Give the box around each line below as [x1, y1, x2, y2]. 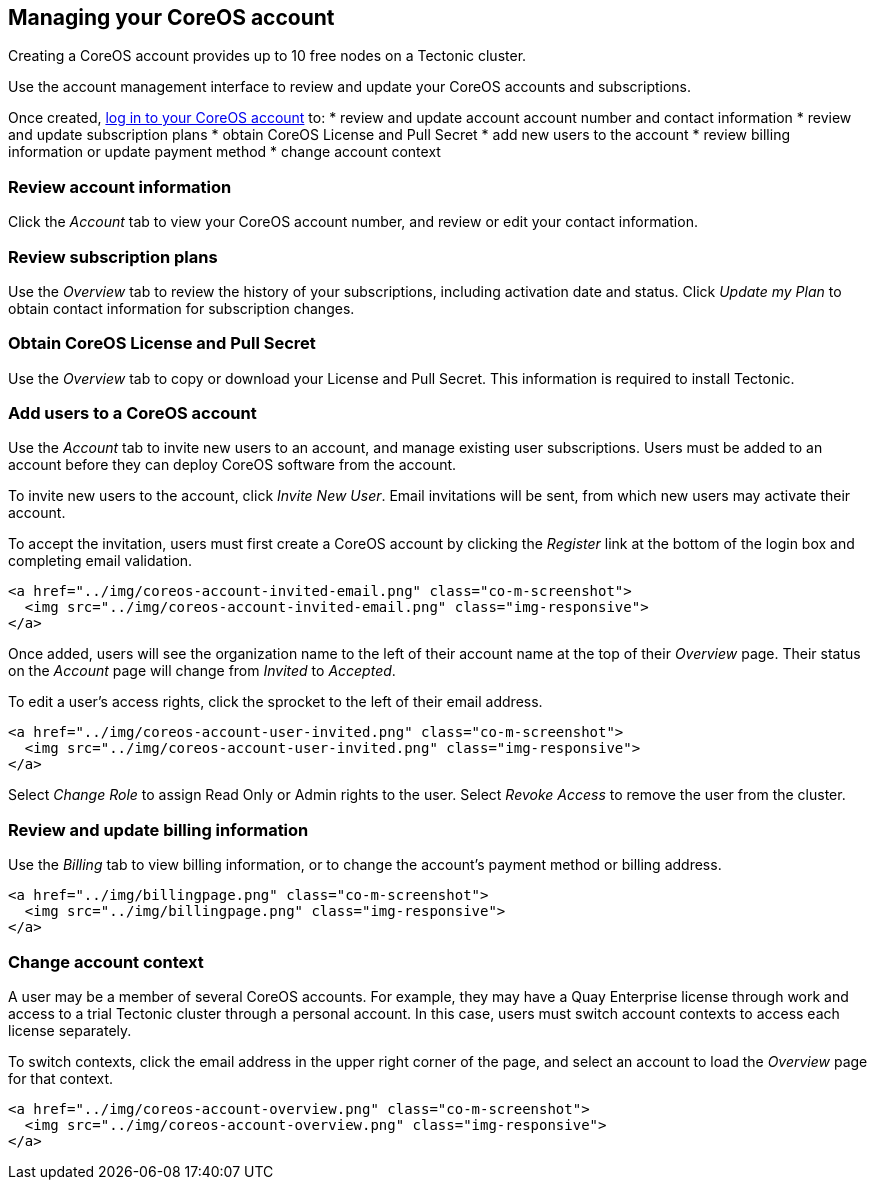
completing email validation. [8, 552, 193, 570]
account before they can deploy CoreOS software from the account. [8, 456, 457, 474]
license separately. [8, 1021, 132, 1039]
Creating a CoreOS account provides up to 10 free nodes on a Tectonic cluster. [8, 47, 527, 65]
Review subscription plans [8, 246, 218, 267]
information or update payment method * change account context [8, 143, 441, 161]
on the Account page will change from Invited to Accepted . [8, 662, 396, 680]
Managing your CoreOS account [8, 5, 335, 30]
